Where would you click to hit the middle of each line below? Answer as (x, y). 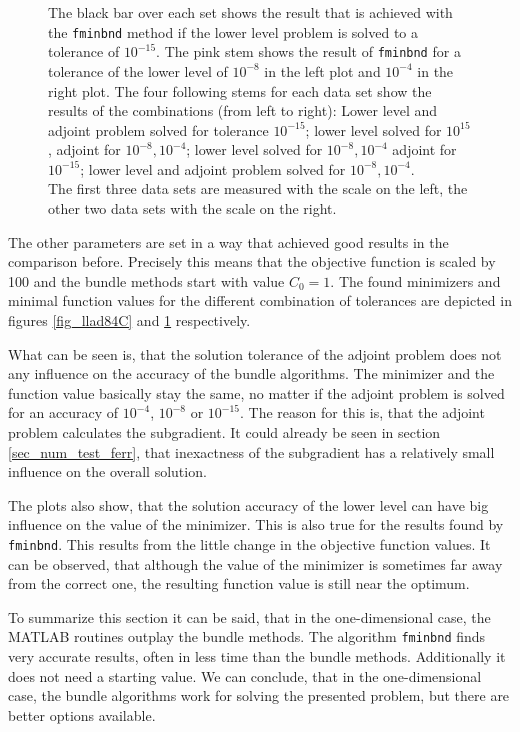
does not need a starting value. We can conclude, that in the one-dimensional (245, 675)
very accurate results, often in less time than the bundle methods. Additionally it (257, 656)
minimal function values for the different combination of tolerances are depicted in (260, 300)
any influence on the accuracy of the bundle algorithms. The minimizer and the (251, 373)
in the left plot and (322, 70)
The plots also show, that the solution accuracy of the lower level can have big (248, 504)
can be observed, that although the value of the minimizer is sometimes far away (255, 563)
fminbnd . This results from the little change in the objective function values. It (249, 543)
